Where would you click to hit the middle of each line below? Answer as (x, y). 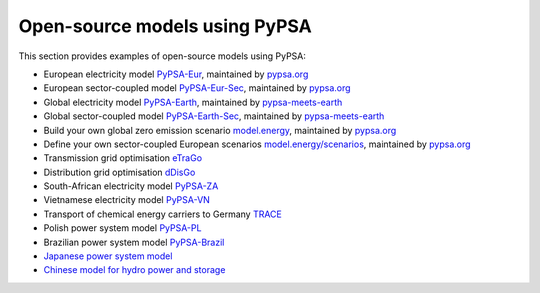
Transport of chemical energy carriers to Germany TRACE (162, 214)
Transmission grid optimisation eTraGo (123, 158)
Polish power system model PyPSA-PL (122, 228)
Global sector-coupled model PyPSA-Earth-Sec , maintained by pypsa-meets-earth (214, 116)
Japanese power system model (108, 256)
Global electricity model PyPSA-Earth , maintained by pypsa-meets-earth (193, 102)
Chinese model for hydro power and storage (134, 270)
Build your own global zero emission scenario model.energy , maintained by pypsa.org (220, 130)
